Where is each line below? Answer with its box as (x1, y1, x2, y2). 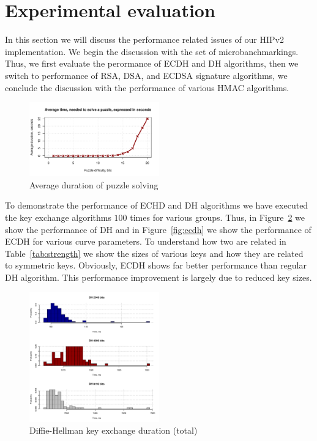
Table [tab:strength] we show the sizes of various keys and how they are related (5, 246, 304, 259)
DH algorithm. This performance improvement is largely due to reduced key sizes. (5, 270, 312, 283)
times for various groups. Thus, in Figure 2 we (130, 210, 305, 223)
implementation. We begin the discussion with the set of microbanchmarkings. (5, 45, 299, 57)
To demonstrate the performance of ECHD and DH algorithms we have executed (5, 199, 308, 212)
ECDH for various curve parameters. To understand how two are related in (5, 235, 286, 248)
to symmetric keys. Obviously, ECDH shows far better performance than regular (5, 259, 307, 272)
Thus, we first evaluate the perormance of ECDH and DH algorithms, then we (5, 57, 299, 70)
